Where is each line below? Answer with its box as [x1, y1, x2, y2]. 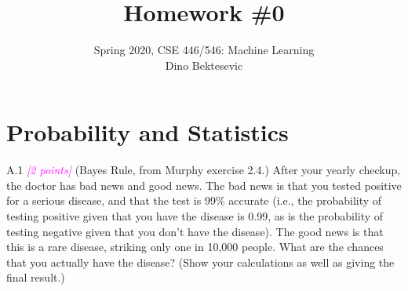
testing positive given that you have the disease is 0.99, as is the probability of [6, 208, 384, 224]
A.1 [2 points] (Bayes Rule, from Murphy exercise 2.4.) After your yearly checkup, [6, 162, 401, 178]
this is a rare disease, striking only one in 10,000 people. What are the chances [6, 238, 384, 255]
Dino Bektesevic [165, 56, 243, 73]
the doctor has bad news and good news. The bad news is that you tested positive [6, 176, 402, 193]
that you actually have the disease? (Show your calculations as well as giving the [6, 253, 395, 270]
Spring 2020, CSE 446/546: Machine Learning [93, 42, 315, 58]
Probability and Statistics [6, 116, 289, 148]
